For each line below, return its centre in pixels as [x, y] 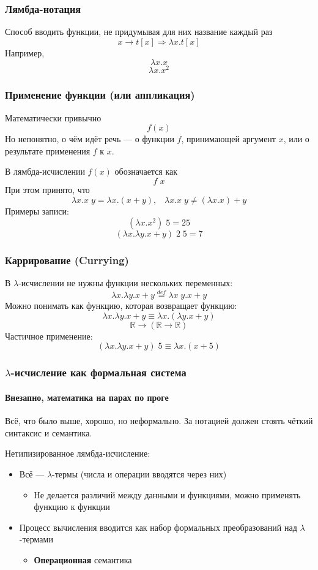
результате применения [48, 150]
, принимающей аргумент [228, 139]
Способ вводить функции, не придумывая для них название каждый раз [139, 32]
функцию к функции [72, 507]
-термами [36, 539]
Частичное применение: [49, 336]
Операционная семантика [83, 559]
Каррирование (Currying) [67, 260]
